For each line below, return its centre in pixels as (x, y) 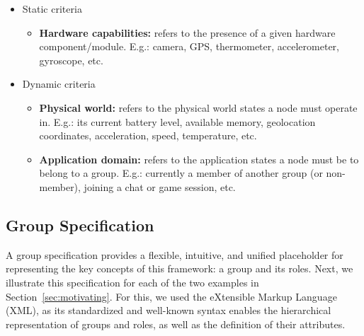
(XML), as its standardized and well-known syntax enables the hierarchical (169, 310)
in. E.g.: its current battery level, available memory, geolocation (177, 121)
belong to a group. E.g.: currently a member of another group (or (181, 173)
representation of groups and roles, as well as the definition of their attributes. (176, 324)
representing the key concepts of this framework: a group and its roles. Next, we (180, 268)
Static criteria (52, 8)
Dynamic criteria (59, 84)
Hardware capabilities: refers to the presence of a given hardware (187, 32)
